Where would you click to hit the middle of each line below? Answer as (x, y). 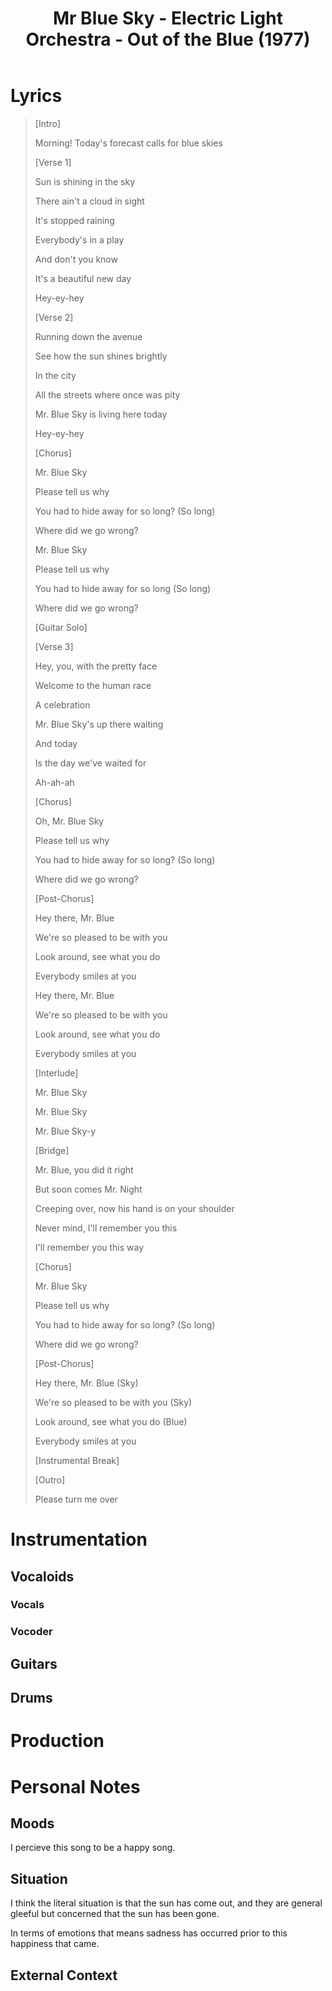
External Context (64, 1975)
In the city (55, 375)
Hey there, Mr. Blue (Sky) (86, 1383)
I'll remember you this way (89, 1247)
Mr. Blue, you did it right (84, 1169)
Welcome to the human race (93, 685)
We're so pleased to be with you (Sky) (113, 1402)
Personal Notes (75, 1786)
